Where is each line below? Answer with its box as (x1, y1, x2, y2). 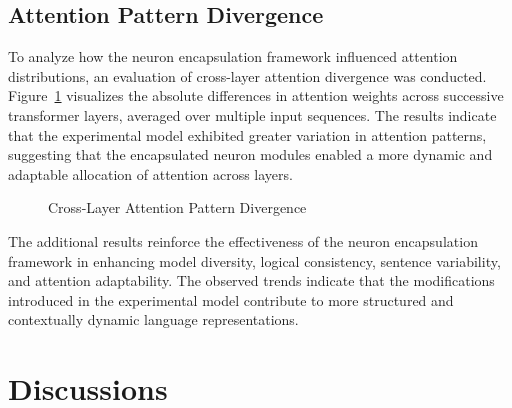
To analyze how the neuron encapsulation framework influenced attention (8, 46, 458, 67)
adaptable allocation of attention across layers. (8, 163, 293, 184)
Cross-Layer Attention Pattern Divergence (48, 197, 307, 218)
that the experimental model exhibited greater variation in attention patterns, (8, 124, 487, 145)
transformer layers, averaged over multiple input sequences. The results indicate (8, 104, 497, 125)
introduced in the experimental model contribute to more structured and (8, 289, 454, 310)
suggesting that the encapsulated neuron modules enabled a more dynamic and (8, 144, 493, 165)
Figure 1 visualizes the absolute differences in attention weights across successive (8, 85, 504, 106)
